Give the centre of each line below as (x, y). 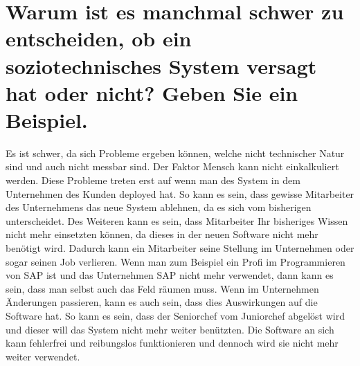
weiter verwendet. (43, 356)
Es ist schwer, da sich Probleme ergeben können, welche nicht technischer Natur (175, 153)
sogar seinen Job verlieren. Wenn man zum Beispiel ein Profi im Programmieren (175, 261)
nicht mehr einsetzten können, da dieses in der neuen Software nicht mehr (162, 234)
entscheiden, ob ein (99, 38)
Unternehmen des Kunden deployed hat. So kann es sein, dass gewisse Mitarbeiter (180, 193)
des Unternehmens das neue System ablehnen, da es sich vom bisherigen (159, 207)
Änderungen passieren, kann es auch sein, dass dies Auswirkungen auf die (162, 302)
